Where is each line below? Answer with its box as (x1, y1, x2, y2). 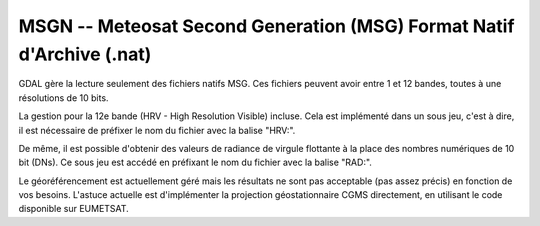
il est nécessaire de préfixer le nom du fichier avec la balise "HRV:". (18, 124, 296, 136)
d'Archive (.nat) (18, 43, 152, 65)
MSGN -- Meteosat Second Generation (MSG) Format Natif (18, 15, 515, 37)
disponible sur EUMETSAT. (18, 203, 129, 215)
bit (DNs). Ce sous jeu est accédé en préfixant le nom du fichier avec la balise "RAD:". (18, 156, 372, 169)
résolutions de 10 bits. (18, 91, 109, 104)
